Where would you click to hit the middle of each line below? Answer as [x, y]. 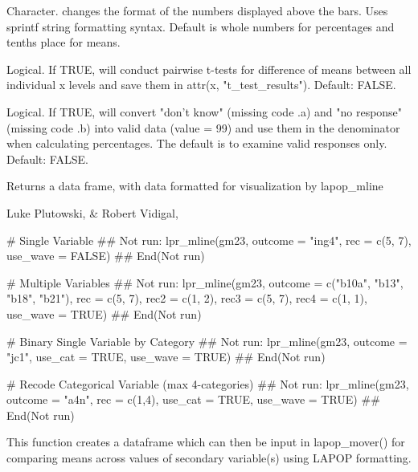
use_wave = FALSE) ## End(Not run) [106, 256]
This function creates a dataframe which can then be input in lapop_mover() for [206, 442]
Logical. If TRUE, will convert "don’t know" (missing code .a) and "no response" [205, 111]
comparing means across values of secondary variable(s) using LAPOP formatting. [209, 458]
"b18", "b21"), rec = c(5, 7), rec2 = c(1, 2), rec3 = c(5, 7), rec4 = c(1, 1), [187, 298]
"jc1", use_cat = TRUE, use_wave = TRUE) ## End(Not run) [166, 357]
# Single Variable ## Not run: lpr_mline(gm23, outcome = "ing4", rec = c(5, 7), [209, 240]
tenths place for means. [64, 42]
